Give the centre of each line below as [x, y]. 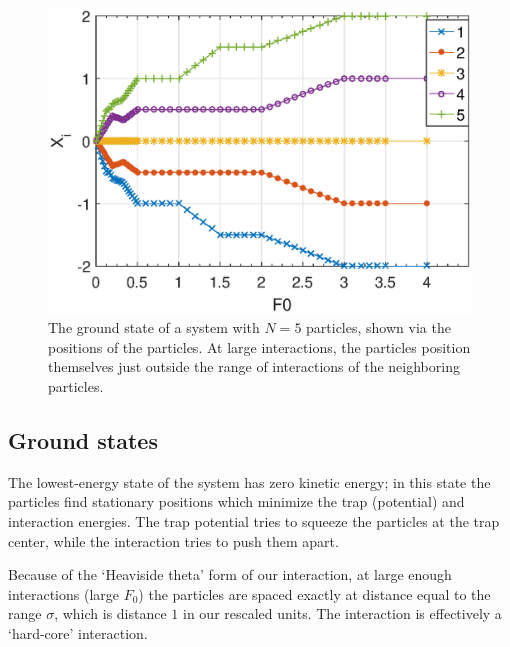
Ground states [83, 439]
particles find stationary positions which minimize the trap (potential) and [236, 501]
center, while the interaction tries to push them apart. [173, 540]
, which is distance [110, 613]
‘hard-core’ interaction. [78, 632]
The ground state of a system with [154, 327]
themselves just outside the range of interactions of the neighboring [254, 366]
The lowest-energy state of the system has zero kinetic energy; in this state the [249, 481]
